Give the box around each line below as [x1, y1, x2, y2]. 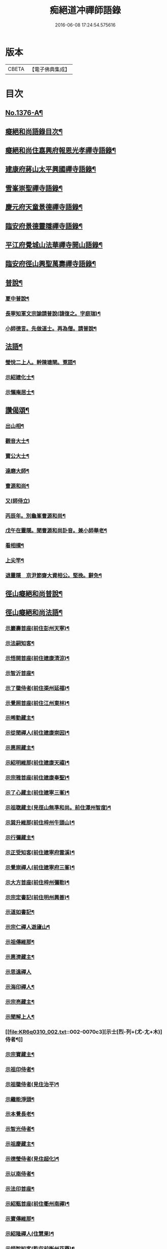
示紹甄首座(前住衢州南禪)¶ [5, 1200, 70, 1207]
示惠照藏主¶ [5, 745, 35, 752]
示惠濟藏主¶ [5, 953, 35, 961]
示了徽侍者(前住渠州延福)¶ [5, 684, 70, 692]
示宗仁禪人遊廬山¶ [5, 923, 50, 931]
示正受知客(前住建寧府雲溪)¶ [5, 849, 75, 856]
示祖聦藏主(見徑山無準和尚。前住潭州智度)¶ [5, 804, 111, 811]
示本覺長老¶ [5, 1110, 35, 1118]
